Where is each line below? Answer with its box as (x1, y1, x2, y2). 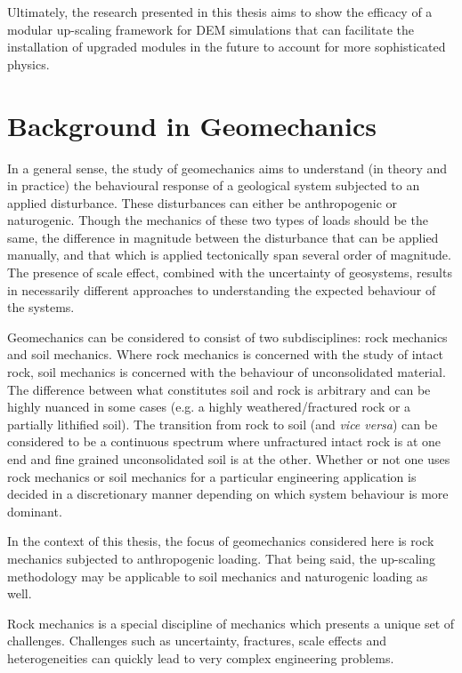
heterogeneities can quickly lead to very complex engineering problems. (7, 648, 394, 667)
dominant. (7, 501, 62, 520)
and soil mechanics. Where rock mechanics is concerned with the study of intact (7, 345, 444, 364)
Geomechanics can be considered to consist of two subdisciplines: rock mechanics (7, 327, 448, 346)
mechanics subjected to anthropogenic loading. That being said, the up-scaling (7, 549, 436, 567)
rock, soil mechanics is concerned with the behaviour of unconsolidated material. (7, 363, 446, 381)
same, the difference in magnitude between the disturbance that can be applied (7, 228, 439, 246)
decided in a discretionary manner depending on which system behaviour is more (7, 485, 449, 503)
